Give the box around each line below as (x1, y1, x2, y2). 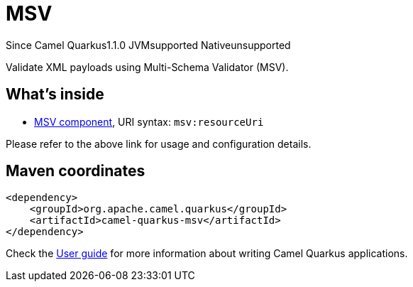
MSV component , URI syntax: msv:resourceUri (34, 115, 264, 128)
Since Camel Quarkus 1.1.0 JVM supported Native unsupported (6, 38, 291, 51)
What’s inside (6, 85, 104, 104)
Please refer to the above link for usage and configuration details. (6, 137, 312, 150)
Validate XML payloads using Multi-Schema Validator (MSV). (6, 60, 289, 73)
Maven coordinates (6, 162, 145, 180)
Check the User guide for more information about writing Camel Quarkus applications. (6, 247, 408, 260)
